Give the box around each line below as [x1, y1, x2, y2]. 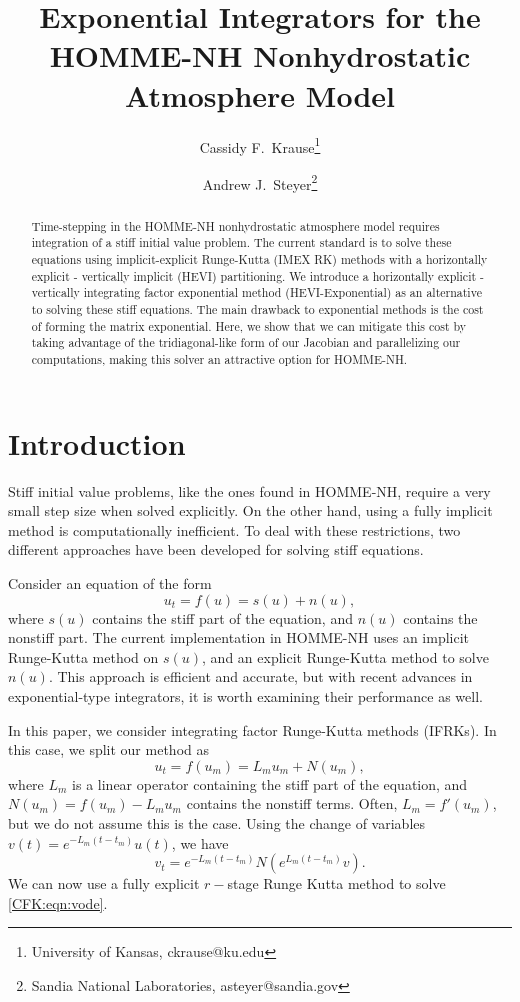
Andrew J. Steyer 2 [202, 170, 318, 194]
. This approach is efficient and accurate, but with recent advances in [48, 666, 473, 687]
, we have [171, 832, 229, 853]
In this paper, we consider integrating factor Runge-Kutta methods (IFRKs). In [8, 719, 497, 740]
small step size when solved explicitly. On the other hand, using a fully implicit [8, 500, 493, 521]
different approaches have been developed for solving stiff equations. [8, 539, 424, 560]
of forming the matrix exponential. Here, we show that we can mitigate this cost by [31, 317, 467, 334]
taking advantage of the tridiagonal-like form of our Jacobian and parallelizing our [31, 334, 461, 351]
